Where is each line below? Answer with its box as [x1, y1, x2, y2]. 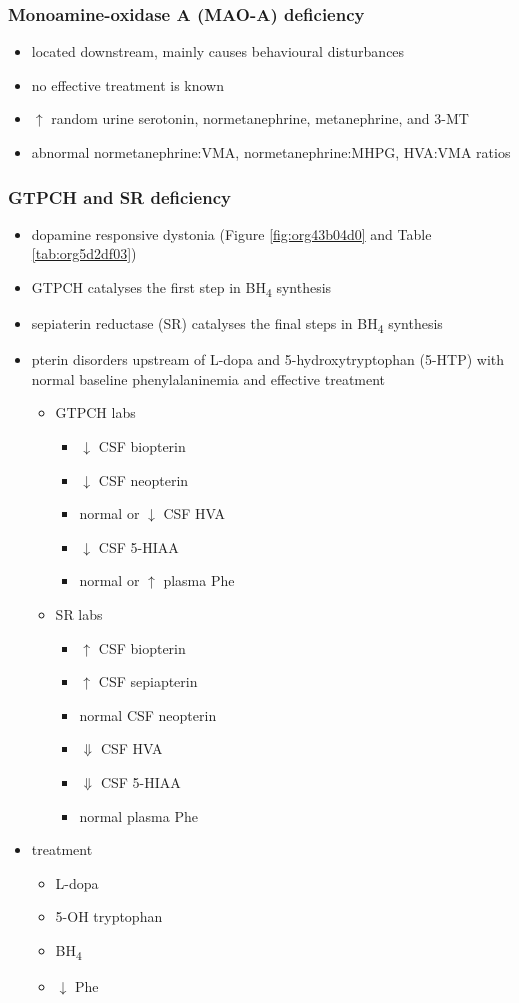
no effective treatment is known [31, 74, 224, 95]
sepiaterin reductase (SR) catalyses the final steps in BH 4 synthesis [31, 313, 443, 336]
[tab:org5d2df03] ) [31, 243, 137, 264]
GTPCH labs [55, 402, 136, 423]
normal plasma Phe [79, 805, 198, 826]
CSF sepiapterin [98, 671, 198, 692]
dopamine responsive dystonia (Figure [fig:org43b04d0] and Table [31, 223, 432, 244]
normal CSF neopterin [79, 704, 217, 725]
